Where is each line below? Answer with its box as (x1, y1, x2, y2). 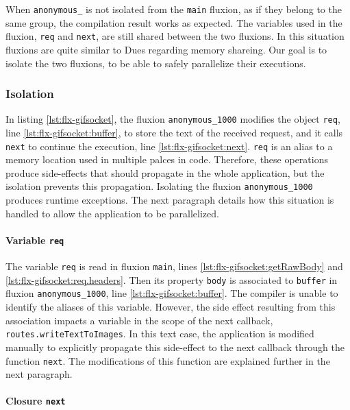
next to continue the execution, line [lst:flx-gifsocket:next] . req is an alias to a (5, 138, 333, 153)
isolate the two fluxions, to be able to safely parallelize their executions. (5, 56, 306, 70)
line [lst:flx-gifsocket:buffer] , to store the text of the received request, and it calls (5, 125, 343, 139)
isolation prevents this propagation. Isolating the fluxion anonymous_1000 (5, 179, 313, 193)
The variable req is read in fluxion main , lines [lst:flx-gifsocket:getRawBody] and (5, 259, 343, 274)
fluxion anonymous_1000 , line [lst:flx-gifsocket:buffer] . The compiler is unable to (5, 286, 338, 300)
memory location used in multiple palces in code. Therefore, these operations (5, 152, 329, 167)
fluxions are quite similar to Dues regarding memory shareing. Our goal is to (5, 42, 327, 56)
